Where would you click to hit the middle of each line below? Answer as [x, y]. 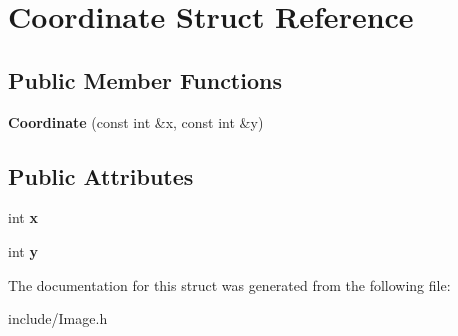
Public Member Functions [145, 79]
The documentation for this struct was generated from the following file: [229, 284]
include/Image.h [58, 318]
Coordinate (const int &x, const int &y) [136, 121]
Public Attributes [101, 175]
